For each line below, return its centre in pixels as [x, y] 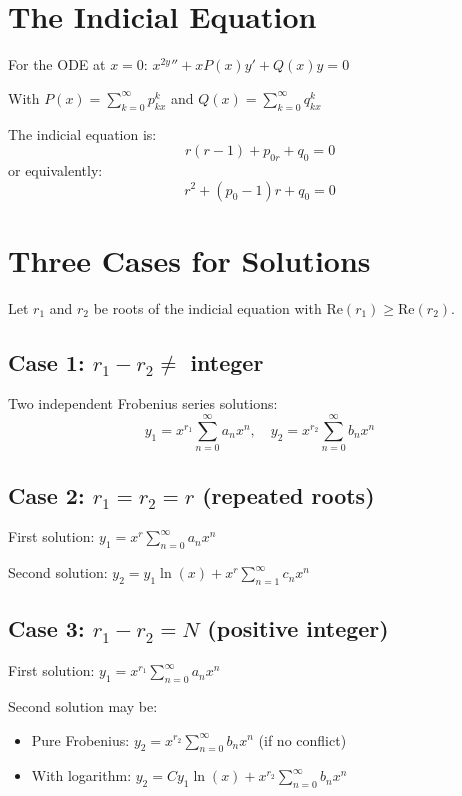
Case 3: [46, 628]
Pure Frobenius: [80, 739]
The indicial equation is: [82, 133]
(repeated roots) [288, 494]
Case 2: [46, 494]
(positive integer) [298, 628]
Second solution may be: [83, 705]
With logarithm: [81, 775]
